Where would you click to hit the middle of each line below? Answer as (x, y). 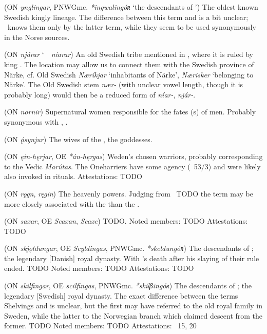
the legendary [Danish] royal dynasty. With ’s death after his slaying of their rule (132, 258)
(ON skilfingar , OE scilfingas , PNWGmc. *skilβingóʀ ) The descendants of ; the (128, 286)
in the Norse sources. (37, 37)
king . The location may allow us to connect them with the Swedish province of (129, 64)
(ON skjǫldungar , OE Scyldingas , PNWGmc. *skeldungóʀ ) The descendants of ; (129, 248)
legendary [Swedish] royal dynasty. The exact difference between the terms (121, 295)
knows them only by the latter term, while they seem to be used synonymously (132, 27)
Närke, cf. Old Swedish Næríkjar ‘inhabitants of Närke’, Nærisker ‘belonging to (129, 74)
